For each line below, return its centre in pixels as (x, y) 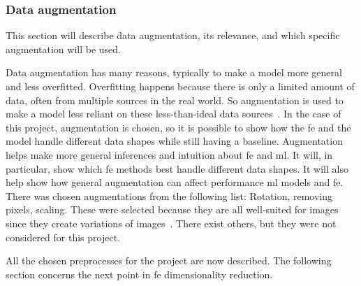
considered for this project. (63, 237)
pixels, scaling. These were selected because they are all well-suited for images (172, 209)
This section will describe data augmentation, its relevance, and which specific (173, 35)
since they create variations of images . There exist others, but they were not (171, 223)
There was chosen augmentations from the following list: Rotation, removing (169, 195)
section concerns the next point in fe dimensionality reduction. (139, 274)
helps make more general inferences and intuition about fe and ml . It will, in (169, 154)
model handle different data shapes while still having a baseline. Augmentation (174, 141)
